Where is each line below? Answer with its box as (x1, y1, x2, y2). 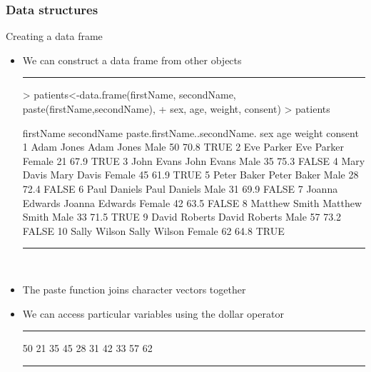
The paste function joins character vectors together (22, 281, 246, 296)
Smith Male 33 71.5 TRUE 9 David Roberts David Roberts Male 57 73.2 (22, 209, 342, 224)
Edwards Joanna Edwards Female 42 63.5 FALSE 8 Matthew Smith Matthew (22, 195, 362, 210)
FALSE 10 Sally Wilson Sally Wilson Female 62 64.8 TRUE (22, 223, 285, 238)
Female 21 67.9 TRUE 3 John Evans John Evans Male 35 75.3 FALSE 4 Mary (22, 153, 365, 168)
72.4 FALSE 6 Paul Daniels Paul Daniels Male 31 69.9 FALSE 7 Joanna (22, 181, 338, 196)
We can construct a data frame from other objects (22, 52, 242, 67)
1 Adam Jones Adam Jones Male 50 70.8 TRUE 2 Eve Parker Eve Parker (22, 139, 344, 154)
